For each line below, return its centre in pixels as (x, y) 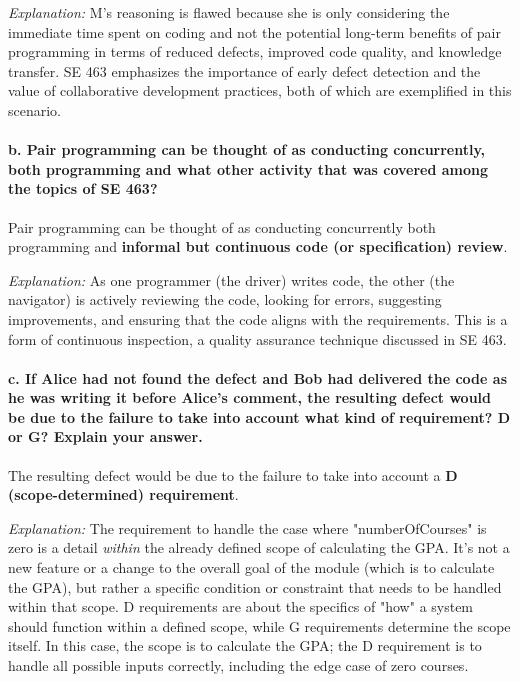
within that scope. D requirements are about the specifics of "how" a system (241, 606)
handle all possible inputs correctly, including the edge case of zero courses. (238, 665)
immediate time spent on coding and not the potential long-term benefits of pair (254, 31)
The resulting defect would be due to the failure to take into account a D (233, 474)
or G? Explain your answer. (105, 436)
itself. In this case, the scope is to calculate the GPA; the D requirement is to (245, 645)
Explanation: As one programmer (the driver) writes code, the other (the (231, 279)
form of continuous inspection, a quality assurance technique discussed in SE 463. (257, 338)
